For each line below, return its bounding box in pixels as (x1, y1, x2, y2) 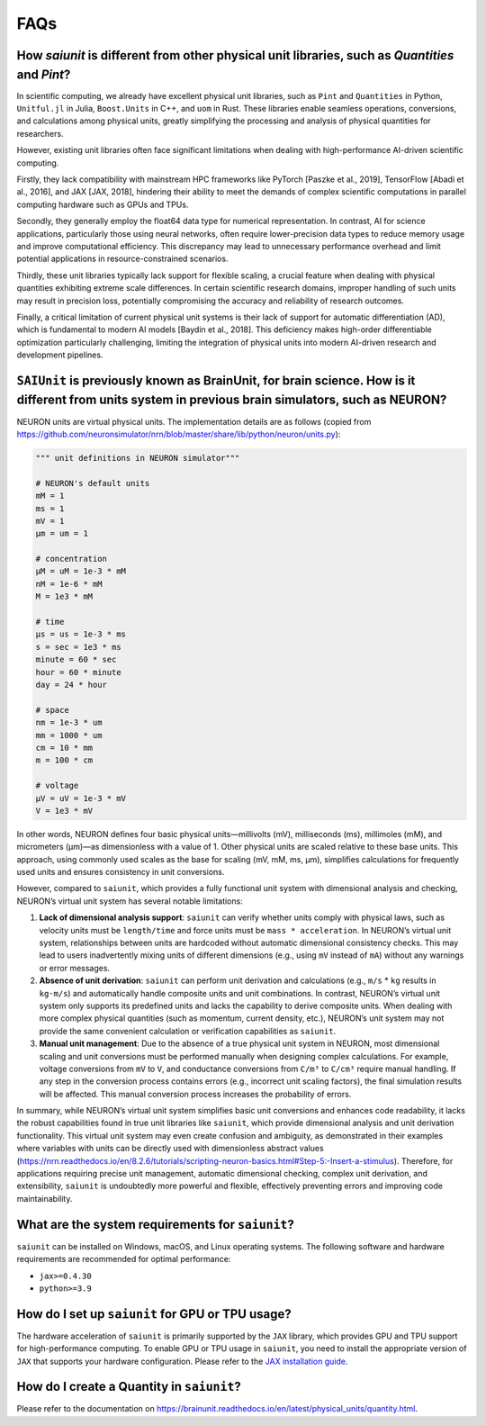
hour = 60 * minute (35, 667, 121, 677)
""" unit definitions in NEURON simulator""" (35, 453, 240, 463)
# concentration (35, 554, 108, 564)
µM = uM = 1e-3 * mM (35, 566, 126, 576)
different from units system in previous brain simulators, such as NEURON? (16, 392, 447, 408)
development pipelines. (16, 349, 103, 360)
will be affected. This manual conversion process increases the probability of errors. (39, 1088, 352, 1099)
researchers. (16, 128, 64, 139)
